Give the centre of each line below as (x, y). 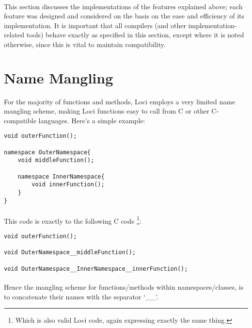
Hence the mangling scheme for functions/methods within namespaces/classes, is (124, 287)
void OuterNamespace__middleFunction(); (70, 253)
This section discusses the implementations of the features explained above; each (123, 6)
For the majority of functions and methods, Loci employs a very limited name (120, 101)
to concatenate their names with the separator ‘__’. (81, 296)
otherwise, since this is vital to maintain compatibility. (85, 44)
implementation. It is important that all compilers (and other (95, 25)
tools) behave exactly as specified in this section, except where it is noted (135, 35)
